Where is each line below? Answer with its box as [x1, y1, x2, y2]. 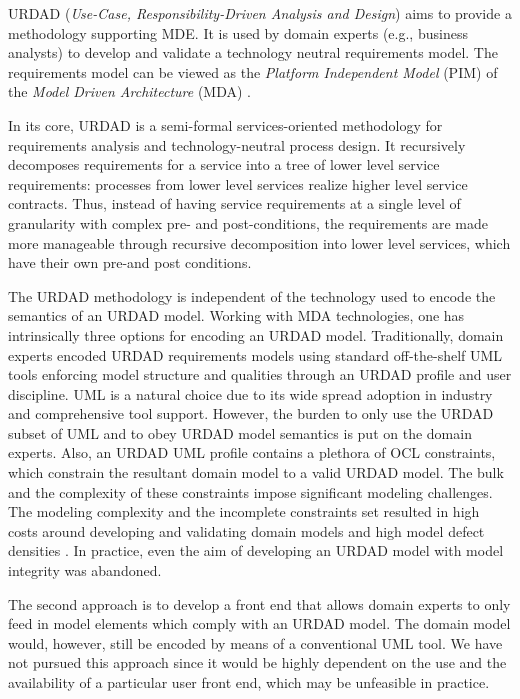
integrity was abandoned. [8, 560, 162, 581]
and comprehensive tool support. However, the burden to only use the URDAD [8, 403, 494, 424]
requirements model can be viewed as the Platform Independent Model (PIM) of [8, 61, 498, 82]
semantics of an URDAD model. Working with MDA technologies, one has [8, 305, 465, 326]
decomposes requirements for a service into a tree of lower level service [8, 154, 440, 175]
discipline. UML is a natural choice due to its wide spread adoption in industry [8, 383, 493, 404]
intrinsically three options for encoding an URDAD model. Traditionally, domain [8, 324, 504, 345]
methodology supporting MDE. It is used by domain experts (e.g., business [8, 22, 468, 43]
